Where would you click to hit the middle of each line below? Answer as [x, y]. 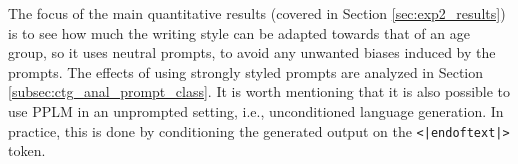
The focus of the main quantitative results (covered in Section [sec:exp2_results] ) [257, 13]
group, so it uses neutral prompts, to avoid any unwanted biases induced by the [252, 52]
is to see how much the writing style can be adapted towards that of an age [239, 32]
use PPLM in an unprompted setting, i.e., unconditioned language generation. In [256, 110]
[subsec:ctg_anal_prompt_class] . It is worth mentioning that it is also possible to [259, 91]
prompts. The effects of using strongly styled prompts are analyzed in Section [246, 71]
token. [27, 150]
